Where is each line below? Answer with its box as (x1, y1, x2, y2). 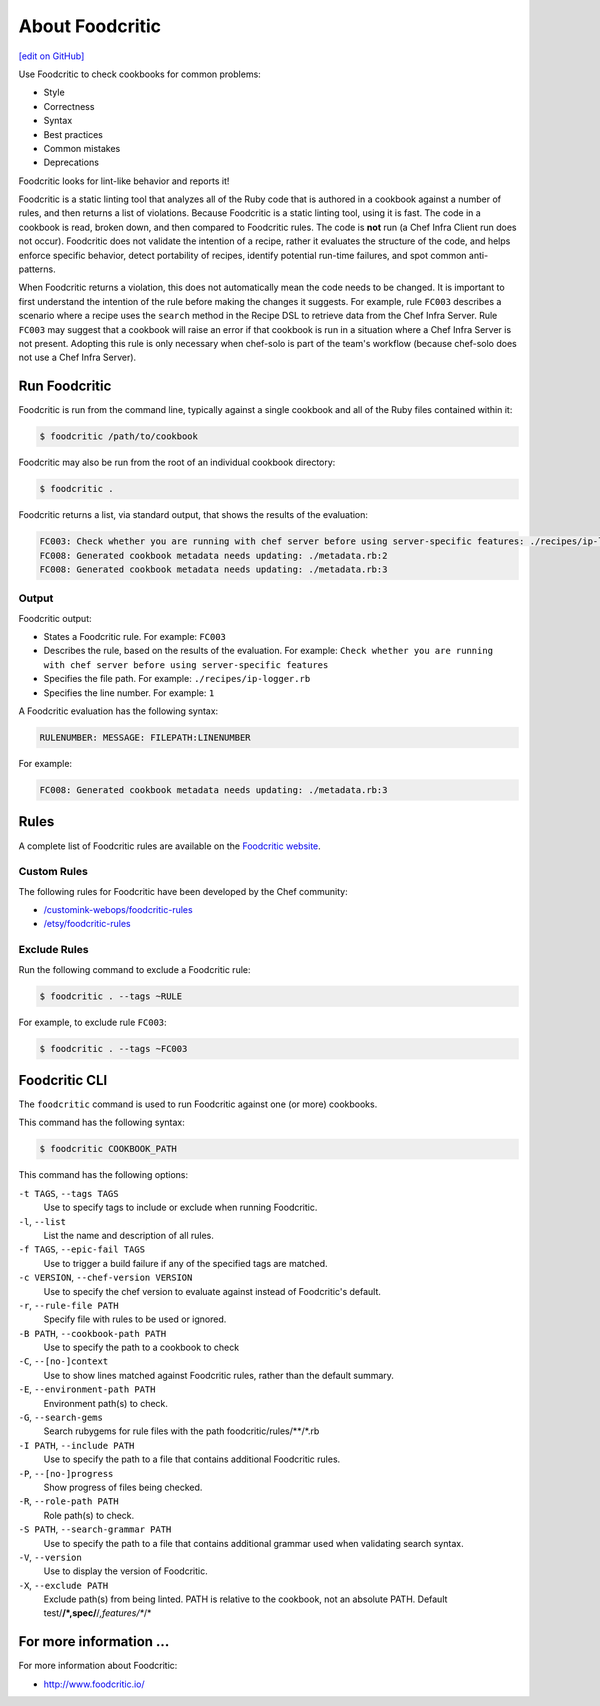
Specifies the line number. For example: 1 (43, 686, 215, 699)
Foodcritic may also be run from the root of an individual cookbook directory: (18, 456, 336, 469)
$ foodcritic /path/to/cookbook (39, 431, 199, 442)
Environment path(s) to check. (43, 1397, 169, 1409)
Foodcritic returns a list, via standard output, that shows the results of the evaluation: (18, 509, 369, 521)
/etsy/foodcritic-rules (43, 918, 131, 930)
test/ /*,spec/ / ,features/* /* (43, 1607, 152, 1619)
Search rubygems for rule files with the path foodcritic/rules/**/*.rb (43, 1425, 320, 1437)
